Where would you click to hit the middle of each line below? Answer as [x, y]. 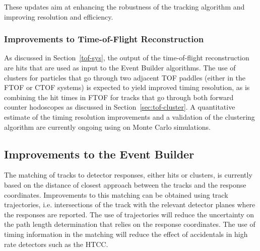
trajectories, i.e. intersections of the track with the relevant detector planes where [130, 204]
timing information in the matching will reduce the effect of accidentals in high [126, 234]
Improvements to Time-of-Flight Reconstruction [104, 39]
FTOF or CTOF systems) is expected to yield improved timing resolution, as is [127, 87]
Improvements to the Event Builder [99, 154]
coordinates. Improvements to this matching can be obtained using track [116, 194]
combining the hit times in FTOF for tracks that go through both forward [119, 97]
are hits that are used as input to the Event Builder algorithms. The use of [120, 67]
